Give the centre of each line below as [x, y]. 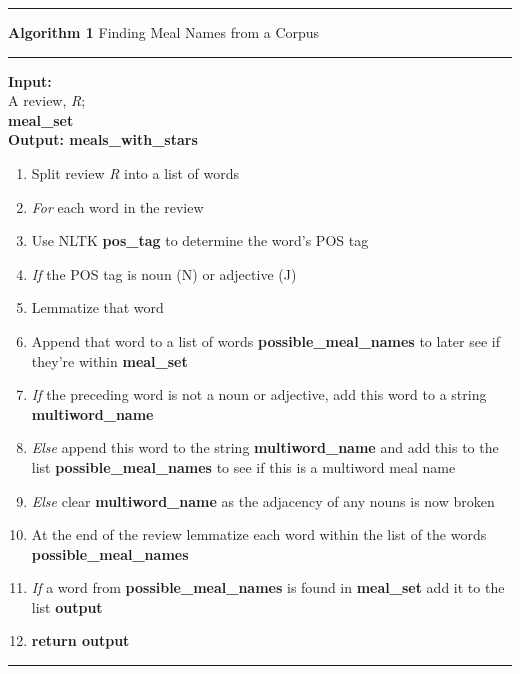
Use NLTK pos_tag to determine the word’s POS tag [200, 240]
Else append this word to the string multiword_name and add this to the [265, 447]
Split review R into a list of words [135, 172]
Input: [30, 80]
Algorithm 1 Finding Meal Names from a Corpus [164, 32]
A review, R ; [47, 100]
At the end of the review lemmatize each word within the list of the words [259, 534]
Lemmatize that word [97, 307]
